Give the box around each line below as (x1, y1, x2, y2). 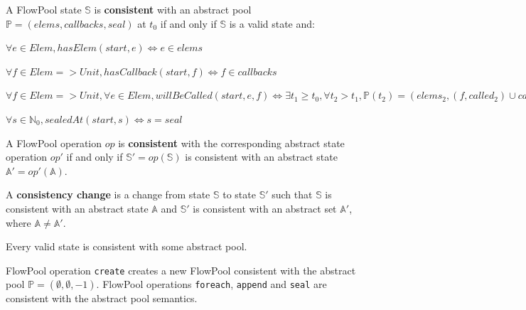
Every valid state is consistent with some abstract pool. (6, 239, 247, 254)
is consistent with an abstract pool (94, 2, 252, 16)
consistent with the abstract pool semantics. (6, 291, 198, 306)
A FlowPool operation (6, 135, 102, 150)
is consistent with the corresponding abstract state (118, 135, 345, 150)
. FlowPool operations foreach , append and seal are (96, 277, 327, 292)
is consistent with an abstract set (193, 201, 337, 215)
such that (272, 187, 313, 202)
